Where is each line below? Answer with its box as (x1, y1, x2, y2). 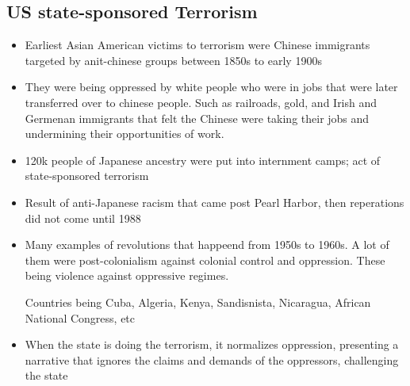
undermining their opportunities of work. (25, 125, 224, 142)
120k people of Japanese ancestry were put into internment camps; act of (25, 151, 381, 168)
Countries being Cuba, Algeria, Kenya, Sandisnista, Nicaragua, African (25, 293, 371, 310)
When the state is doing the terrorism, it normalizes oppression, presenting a (25, 336, 399, 353)
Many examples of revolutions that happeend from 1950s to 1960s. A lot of (25, 236, 389, 253)
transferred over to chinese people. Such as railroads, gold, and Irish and (25, 94, 377, 110)
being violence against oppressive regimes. (25, 267, 229, 284)
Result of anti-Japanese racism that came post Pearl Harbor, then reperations (25, 193, 404, 210)
